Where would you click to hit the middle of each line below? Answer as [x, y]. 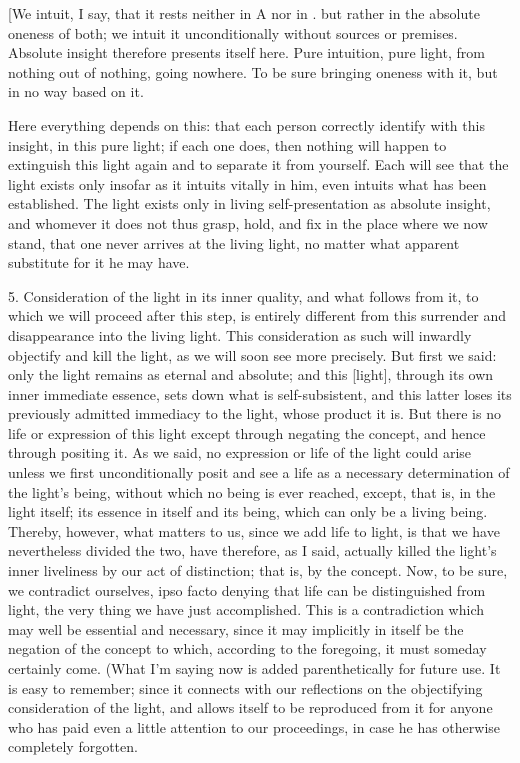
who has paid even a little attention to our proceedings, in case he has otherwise [254, 726]
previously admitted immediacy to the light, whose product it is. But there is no [254, 413]
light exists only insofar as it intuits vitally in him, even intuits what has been [247, 183]
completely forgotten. [73, 746]
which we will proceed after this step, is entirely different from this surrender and [257, 315]
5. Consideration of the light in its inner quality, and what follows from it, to [243, 295]
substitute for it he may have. [99, 262]
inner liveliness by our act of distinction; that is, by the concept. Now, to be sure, [258, 570]
